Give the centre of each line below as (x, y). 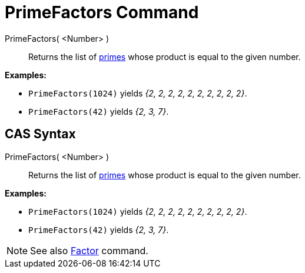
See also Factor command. (89, 250)
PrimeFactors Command (102, 12)
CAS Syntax (40, 134)
